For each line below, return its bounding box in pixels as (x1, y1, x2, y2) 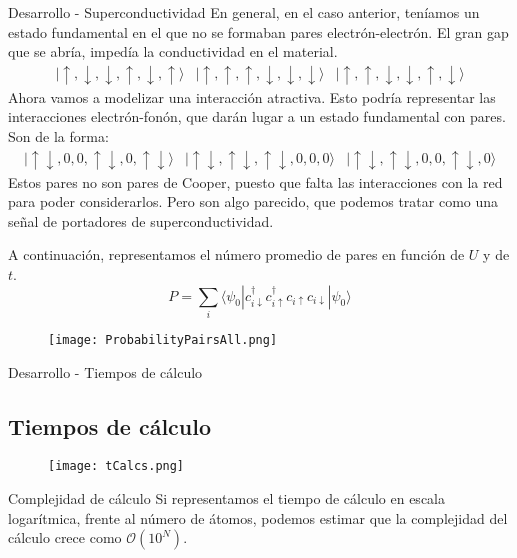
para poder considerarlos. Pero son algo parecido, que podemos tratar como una (8, 191, 499, 212)
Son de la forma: (8, 126, 109, 146)
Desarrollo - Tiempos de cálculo (8, 361, 203, 382)
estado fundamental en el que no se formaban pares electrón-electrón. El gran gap (8, 21, 509, 42)
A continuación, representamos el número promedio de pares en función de (8, 244, 465, 265)
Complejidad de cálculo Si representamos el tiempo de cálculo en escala (8, 488, 445, 509)
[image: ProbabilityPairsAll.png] (48, 332, 278, 347)
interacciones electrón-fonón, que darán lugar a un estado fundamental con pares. (8, 106, 506, 127)
